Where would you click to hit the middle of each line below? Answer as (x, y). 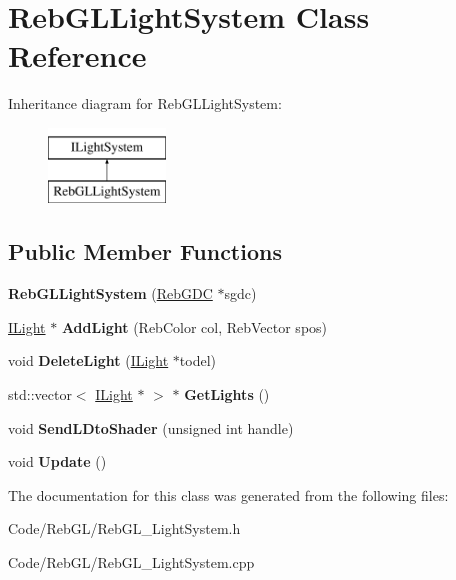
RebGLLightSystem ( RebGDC (110, 293)
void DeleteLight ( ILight (88, 360)
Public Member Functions (145, 251)
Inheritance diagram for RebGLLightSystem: (145, 103)
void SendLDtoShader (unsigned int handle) (151, 427)
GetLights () (227, 394)
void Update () (57, 461)
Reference (77, 55)
